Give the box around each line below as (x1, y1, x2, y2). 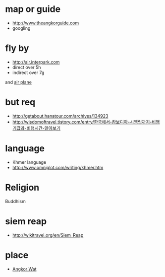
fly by (5, 43, 29, 54)
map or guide (5, 3, 61, 15)
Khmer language (12, 159, 47, 165)
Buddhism (5, 198, 26, 204)
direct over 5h (12, 64, 41, 70)
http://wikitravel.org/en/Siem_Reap (12, 232, 84, 238)
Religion (5, 182, 40, 193)
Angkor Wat (12, 266, 37, 272)
